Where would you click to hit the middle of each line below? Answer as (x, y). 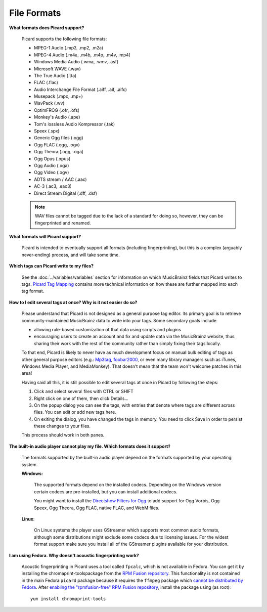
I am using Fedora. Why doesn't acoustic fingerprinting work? (74, 555)
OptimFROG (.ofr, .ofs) (57, 110)
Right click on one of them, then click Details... (81, 398)
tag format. (33, 291)
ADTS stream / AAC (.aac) (60, 179)
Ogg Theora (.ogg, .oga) (59, 152)
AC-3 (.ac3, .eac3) (53, 186)
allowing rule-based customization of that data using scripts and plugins (108, 329)
